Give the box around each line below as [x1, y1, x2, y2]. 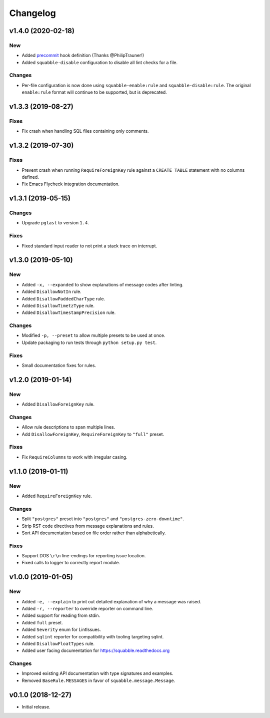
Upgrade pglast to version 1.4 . [21, 220, 89, 226]
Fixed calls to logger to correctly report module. [21, 560, 120, 566]
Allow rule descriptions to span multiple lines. [21, 424, 115, 430]
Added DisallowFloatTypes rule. [21, 640, 95, 646]
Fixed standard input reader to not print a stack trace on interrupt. [21, 243, 157, 249]
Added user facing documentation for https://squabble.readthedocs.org [21, 647, 170, 653]
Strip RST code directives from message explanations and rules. [21, 523, 154, 529]
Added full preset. [21, 619, 63, 625]
